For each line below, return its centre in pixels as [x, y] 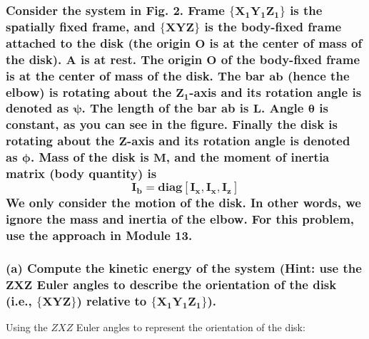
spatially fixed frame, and [81, 26]
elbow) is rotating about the [89, 92]
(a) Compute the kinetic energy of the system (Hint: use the [184, 267]
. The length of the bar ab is [165, 108]
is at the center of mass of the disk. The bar [135, 75]
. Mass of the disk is [90, 157]
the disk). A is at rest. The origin [104, 59]
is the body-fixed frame [273, 26]
